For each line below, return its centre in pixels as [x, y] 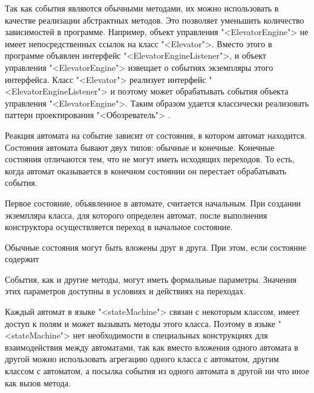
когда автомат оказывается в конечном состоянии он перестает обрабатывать [146, 170]
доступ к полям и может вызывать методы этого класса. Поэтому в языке [140, 323]
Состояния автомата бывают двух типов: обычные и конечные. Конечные [140, 147]
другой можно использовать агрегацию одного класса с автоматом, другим [142, 359]
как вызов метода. [38, 382]
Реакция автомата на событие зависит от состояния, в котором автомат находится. [156, 135]
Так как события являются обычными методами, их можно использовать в [142, 8]
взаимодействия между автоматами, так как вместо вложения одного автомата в [152, 347]
